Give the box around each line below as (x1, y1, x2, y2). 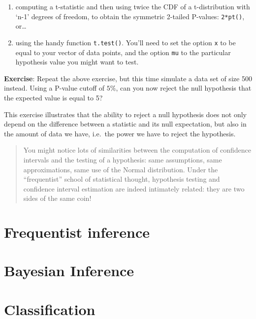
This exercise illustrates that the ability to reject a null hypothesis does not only (4, 109, 247, 119)
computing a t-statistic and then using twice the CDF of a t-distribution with (15, 1, 250, 11)
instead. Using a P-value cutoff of (4, 83, 105, 93)
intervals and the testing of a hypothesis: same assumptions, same (23, 154, 222, 164)
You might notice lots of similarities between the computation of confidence (23, 145, 252, 155)
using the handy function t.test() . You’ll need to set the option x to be (15, 37, 236, 47)
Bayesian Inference (4, 260, 134, 281)
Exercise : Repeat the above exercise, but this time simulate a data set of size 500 (4, 73, 252, 83)
